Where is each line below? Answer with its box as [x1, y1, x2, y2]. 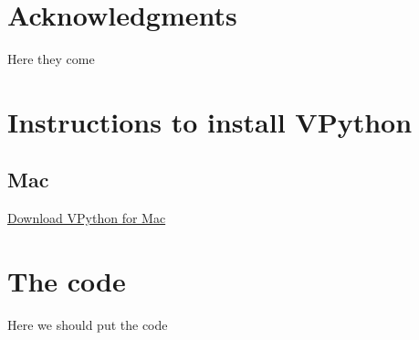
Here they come [7, 49, 95, 69]
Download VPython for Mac [7, 208, 166, 228]
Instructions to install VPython [7, 102, 413, 140]
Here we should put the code [7, 315, 168, 335]
